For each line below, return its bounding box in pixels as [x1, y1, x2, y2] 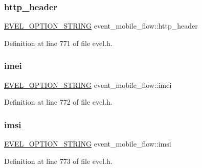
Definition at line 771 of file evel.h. [4, 37, 113, 48]
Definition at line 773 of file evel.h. [4, 155, 113, 166]
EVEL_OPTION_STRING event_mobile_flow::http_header [4, 20, 198, 31]
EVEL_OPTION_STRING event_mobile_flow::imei [4, 79, 172, 90]
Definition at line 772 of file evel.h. [4, 97, 113, 107]
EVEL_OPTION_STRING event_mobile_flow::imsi [4, 138, 171, 149]
